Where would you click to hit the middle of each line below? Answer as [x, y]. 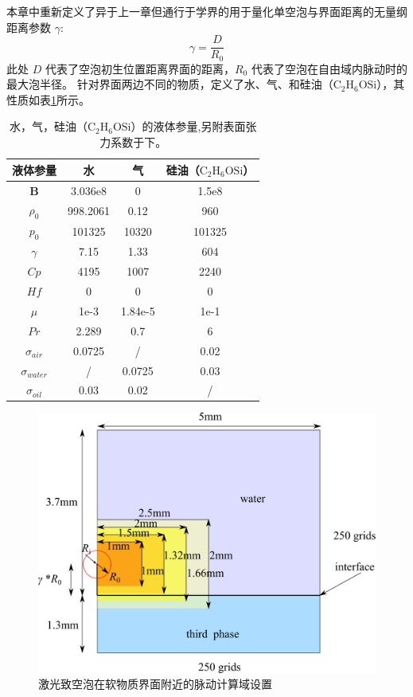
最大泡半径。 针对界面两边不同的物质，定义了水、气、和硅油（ [170, 84]
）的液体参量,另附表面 [188, 126]
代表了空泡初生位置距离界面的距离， [140, 68]
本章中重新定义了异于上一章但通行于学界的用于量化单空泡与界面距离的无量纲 [207, 11]
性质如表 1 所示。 [48, 99]
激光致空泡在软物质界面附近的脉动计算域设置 [155, 684]
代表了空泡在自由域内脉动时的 [329, 68]
